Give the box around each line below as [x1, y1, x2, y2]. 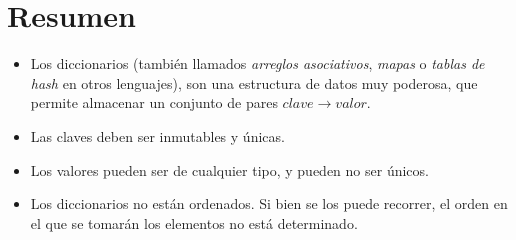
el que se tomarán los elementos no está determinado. [30, 212, 358, 233]
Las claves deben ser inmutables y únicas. [30, 125, 285, 146]
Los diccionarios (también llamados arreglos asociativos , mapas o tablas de [30, 53, 485, 74]
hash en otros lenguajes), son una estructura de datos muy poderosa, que [30, 72, 478, 93]
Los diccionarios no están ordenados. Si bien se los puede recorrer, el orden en [30, 193, 508, 214]
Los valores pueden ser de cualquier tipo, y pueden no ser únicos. [30, 159, 429, 180]
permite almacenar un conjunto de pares [30, 92, 278, 113]
